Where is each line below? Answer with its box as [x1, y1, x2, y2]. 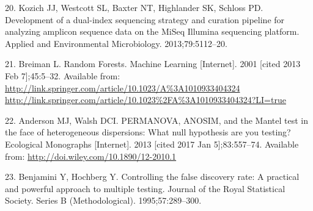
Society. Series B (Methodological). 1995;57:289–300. [5, 194, 202, 207]
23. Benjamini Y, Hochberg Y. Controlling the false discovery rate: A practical [5, 170, 300, 183]
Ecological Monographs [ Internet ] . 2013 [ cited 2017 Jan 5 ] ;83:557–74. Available [5, 137, 299, 150]
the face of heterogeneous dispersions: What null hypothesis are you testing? [5, 126, 291, 138]
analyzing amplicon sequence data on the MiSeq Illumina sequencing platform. [5, 25, 300, 38]
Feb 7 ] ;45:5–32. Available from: [5, 69, 120, 82]
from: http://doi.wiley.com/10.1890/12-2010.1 [5, 149, 177, 162]
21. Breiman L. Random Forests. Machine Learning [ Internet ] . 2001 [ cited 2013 [5, 57, 301, 70]
